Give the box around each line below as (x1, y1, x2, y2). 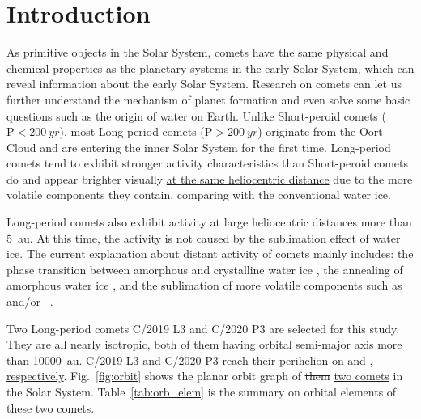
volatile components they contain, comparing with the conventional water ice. (6, 186, 391, 203)
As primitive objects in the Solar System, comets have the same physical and (6, 44, 389, 61)
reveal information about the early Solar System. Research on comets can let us (6, 75, 402, 92)
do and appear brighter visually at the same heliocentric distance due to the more (6, 170, 413, 187)
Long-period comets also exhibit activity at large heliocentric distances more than (6, 214, 412, 231)
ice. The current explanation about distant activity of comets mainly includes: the (6, 245, 414, 262)
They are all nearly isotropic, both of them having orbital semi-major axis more (6, 336, 402, 353)
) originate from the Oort (257, 123, 383, 140)
